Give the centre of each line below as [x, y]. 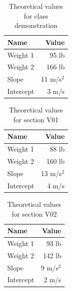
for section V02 [34, 213]
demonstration [36, 25]
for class [36, 15]
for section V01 [36, 119]
